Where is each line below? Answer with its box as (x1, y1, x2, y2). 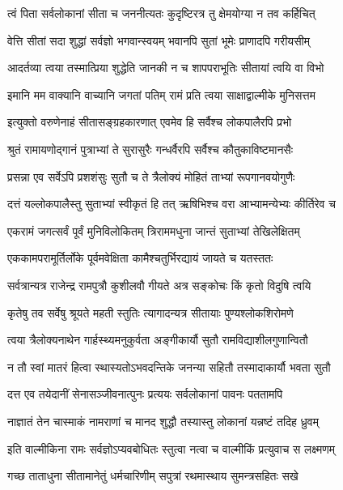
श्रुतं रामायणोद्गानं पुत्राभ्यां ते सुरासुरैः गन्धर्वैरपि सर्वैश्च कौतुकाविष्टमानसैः (7, 140, 294, 157)
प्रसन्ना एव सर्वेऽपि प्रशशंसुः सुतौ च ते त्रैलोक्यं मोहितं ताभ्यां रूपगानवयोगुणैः (7, 168, 295, 185)
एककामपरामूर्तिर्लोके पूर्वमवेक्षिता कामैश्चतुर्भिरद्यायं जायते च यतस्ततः (7, 249, 273, 266)
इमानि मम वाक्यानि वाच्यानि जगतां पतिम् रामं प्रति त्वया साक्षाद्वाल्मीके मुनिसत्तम (7, 86, 315, 103)
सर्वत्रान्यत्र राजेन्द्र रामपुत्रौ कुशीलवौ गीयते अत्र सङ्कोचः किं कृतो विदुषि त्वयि (7, 276, 311, 293)
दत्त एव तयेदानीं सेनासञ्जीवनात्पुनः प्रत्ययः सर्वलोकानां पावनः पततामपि (7, 386, 283, 403)
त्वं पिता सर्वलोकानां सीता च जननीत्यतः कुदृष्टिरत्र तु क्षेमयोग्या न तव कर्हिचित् (7, 5, 315, 21)
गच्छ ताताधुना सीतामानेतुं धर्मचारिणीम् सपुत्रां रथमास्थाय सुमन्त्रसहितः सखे (7, 467, 299, 484)
